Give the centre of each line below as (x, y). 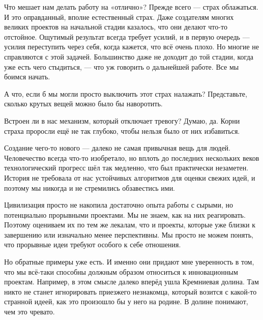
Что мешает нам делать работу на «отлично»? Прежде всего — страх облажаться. (131, 7)
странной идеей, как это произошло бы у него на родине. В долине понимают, (126, 301)
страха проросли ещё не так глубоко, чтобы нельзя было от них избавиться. (122, 130)
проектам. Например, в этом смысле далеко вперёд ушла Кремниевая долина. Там (131, 282)
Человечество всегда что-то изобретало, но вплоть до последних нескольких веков (132, 157)
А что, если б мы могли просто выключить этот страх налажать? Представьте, (126, 93)
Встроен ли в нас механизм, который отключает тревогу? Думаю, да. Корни (122, 120)
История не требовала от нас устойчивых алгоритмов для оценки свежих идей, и (130, 177)
